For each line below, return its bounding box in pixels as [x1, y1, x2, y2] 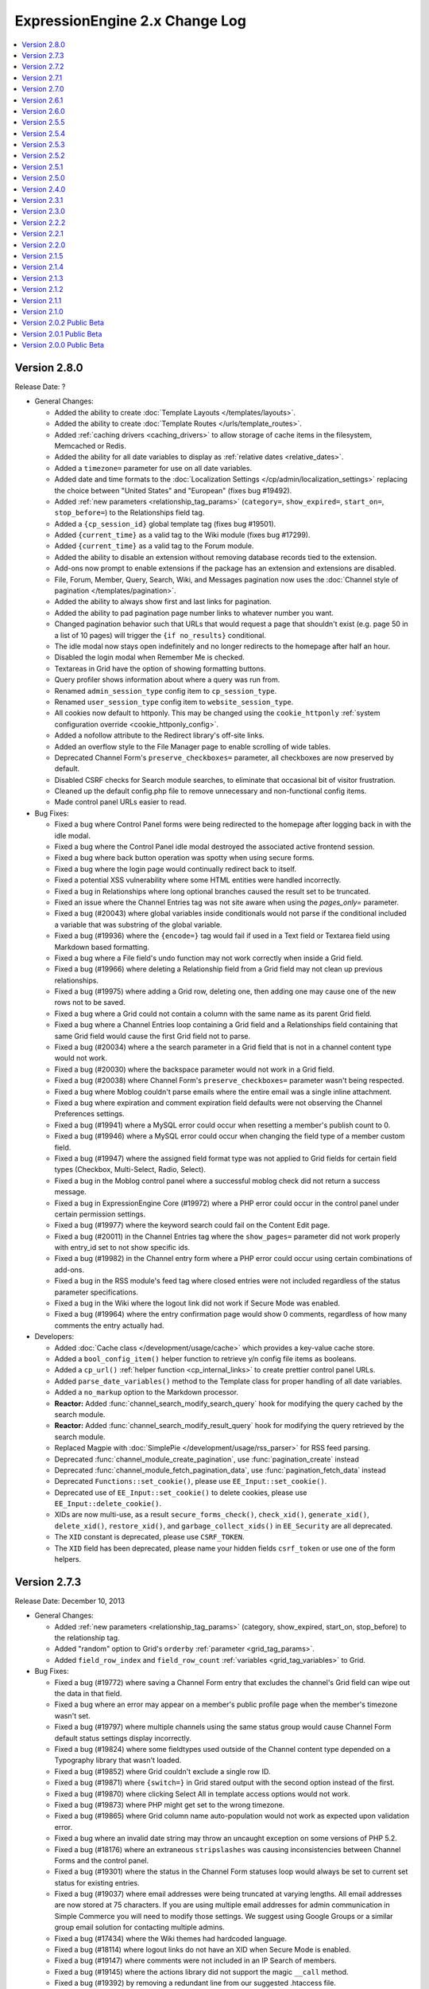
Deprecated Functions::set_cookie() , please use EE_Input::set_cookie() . [54, 1477, 327, 1486]
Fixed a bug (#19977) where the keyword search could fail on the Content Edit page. [54, 1220, 330, 1230]
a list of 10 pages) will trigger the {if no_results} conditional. [54, 630, 266, 640]
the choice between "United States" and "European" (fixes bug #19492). [54, 485, 292, 495]
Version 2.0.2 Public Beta [21, 318, 105, 328]
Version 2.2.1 [21, 229, 64, 239]
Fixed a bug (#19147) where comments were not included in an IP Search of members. [54, 1956, 337, 1965]
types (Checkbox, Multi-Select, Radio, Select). [54, 1165, 207, 1174]
